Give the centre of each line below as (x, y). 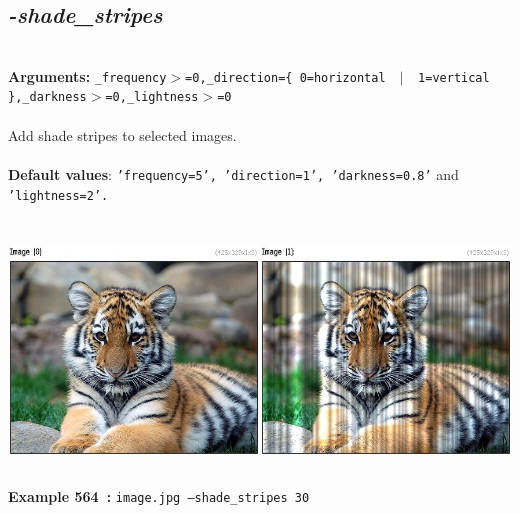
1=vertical (454, 77)
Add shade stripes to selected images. (122, 134)
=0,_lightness (152, 97)
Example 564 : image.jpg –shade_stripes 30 (159, 496)
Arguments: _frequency (87, 75)
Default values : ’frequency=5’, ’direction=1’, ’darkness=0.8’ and (233, 173)
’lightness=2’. (58, 195)
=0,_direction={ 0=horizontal (285, 77)
